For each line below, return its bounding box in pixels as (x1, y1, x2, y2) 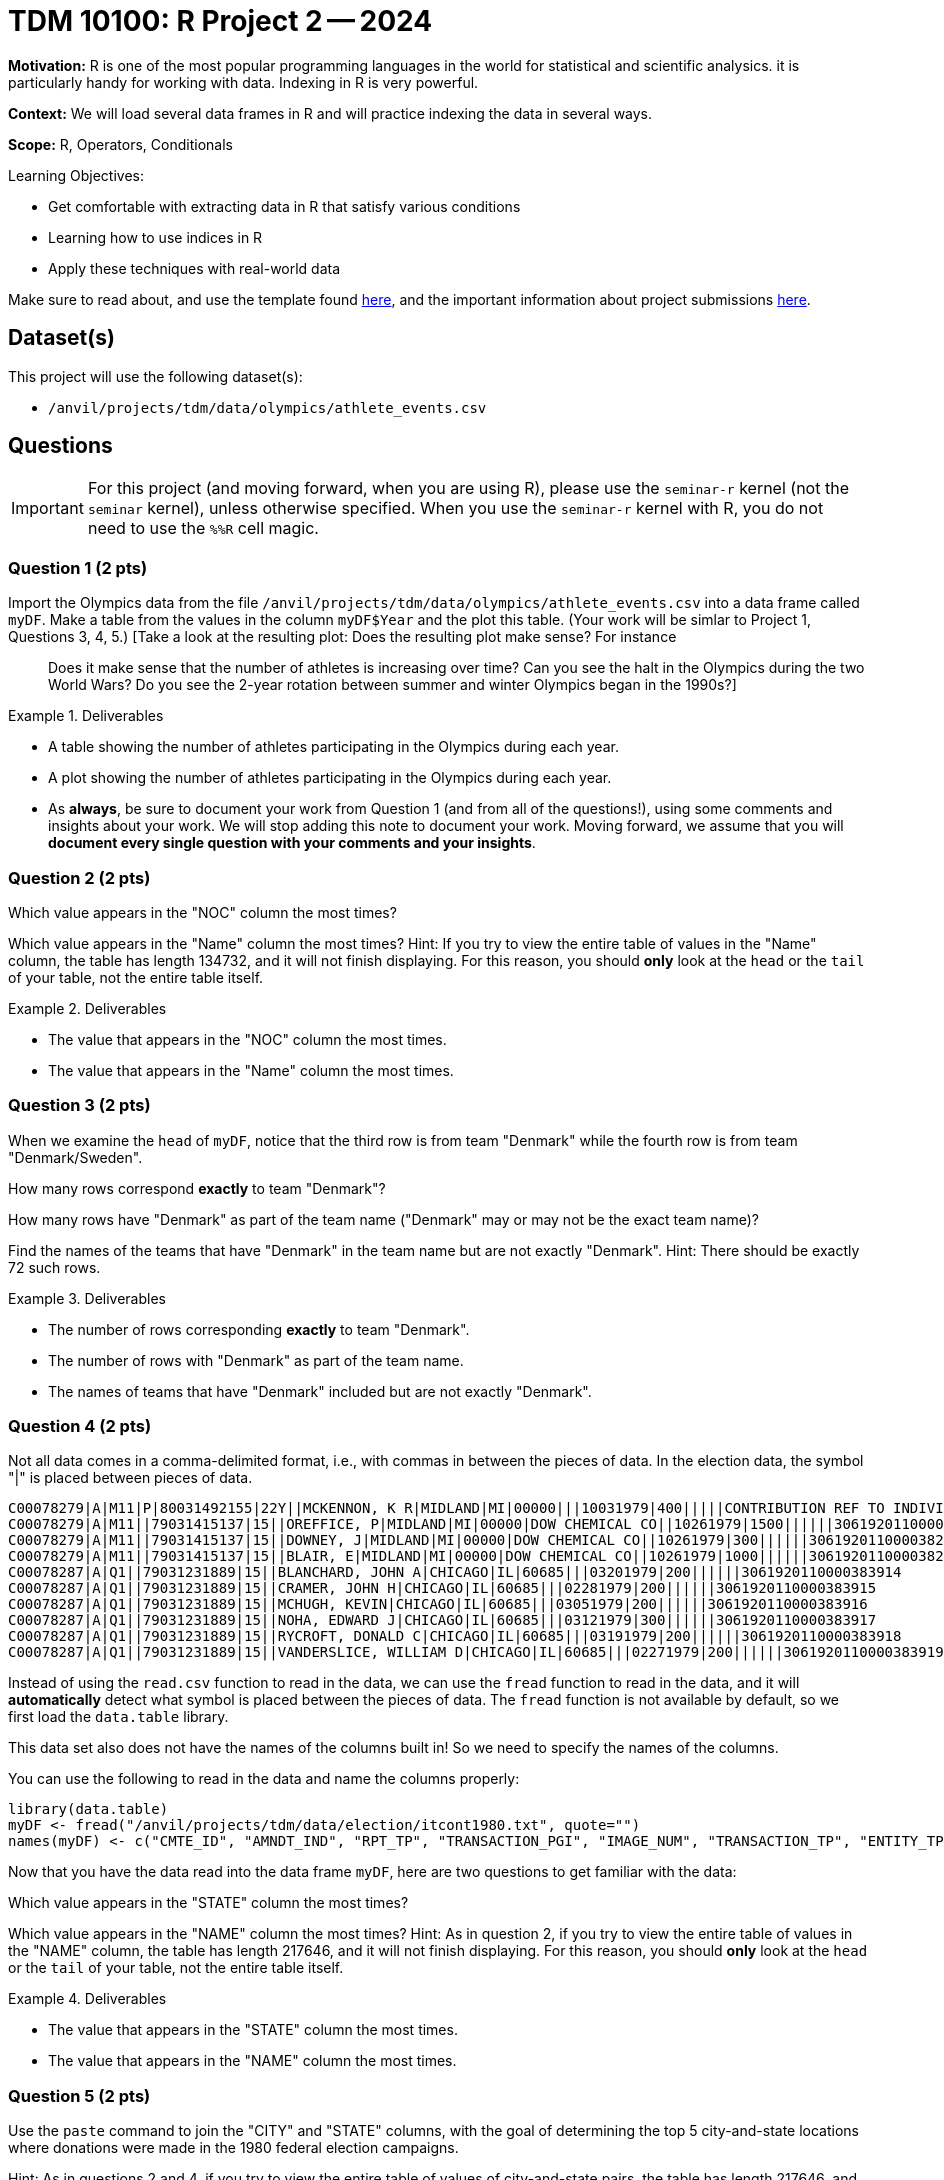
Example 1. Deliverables (8, 707, 164, 725)
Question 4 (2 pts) (8, 1416, 152, 1437)
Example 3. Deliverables (8, 1289, 166, 1307)
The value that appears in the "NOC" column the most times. (48, 1030, 447, 1048)
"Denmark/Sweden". (8, 1148, 143, 1166)
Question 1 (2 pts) (8, 557, 148, 578)
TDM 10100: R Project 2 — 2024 (8, 4, 433, 38)
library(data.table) (8, 1801, 169, 1818)
